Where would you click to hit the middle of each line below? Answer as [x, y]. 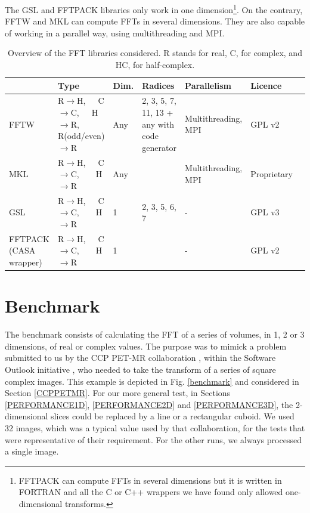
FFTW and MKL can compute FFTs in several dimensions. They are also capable [155, 21]
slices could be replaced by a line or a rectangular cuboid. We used [173, 416]
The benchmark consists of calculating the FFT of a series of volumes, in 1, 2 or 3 [155, 334]
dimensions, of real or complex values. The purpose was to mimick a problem [146, 346]
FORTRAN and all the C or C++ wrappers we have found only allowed [151, 492]
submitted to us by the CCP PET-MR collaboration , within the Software [140, 358]
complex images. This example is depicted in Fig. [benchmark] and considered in [152, 381]
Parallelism [208, 85]
